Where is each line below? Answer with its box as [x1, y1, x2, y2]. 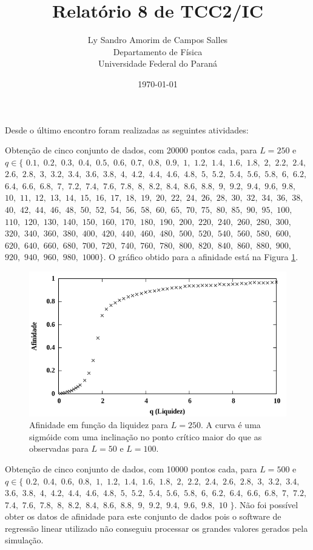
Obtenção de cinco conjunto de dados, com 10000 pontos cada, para [5, 462, 257, 475]
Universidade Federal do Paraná [98, 57, 217, 70]
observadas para [29, 442, 89, 455]
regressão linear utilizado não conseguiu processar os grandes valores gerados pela [5, 521, 308, 534]
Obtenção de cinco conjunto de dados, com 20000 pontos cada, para [5, 144, 257, 156]
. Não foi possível [234, 498, 298, 511]
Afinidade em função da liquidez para [29, 418, 169, 431]
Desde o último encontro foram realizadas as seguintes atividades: [5, 123, 249, 136]
